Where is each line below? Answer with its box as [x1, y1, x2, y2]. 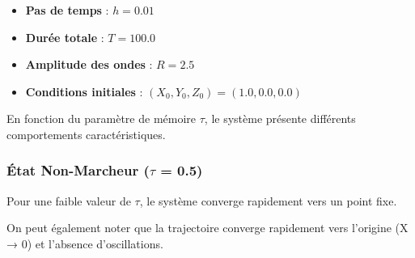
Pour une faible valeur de [6, 192, 131, 209]
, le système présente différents [204, 110, 356, 127]
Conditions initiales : [25, 82, 143, 99]
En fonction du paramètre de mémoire [6, 110, 197, 127]
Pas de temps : [25, 2, 109, 18]
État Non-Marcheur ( [6, 160, 150, 180]
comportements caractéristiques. [6, 125, 166, 142]
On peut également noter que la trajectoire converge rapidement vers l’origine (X [6, 219, 409, 236]
